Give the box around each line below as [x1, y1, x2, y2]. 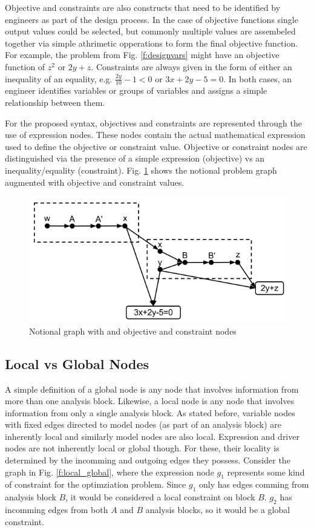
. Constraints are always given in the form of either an [91, 60, 292, 73]
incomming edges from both [5, 503, 108, 516]
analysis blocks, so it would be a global [145, 503, 290, 516]
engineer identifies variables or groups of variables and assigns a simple [5, 84, 267, 97]
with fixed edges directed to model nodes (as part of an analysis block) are [5, 418, 282, 431]
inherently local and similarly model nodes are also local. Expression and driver [5, 430, 299, 442]
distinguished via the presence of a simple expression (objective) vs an [5, 152, 265, 165]
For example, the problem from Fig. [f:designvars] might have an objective [5, 48, 280, 61]
